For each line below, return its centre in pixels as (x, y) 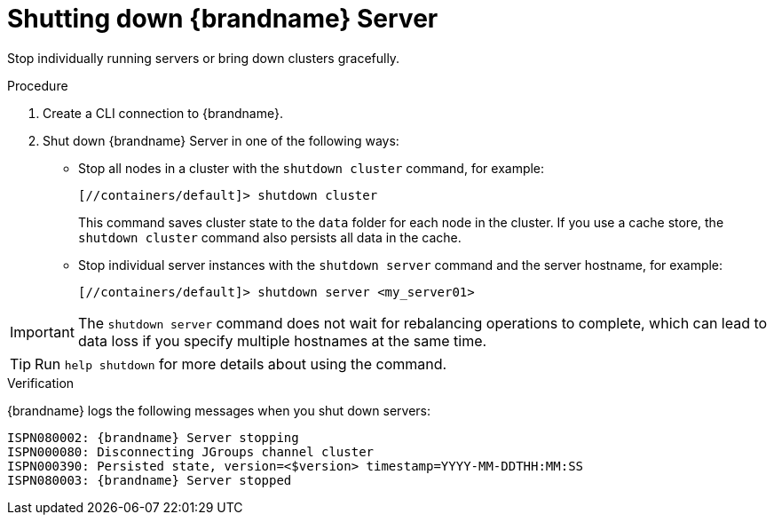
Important (42, 332)
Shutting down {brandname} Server (223, 19)
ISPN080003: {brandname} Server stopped (150, 480)
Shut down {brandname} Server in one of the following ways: (221, 140)
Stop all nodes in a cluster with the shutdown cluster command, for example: (312, 168)
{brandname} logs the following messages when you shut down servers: (219, 410)
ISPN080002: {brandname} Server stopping (153, 437)
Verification (41, 383)
